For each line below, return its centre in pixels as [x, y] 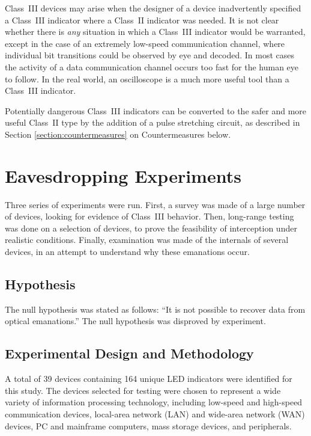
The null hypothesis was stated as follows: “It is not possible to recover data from [155, 309]
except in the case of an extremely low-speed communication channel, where [145, 43]
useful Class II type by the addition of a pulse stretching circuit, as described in [152, 122]
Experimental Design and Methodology [129, 353]
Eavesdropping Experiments [123, 175]
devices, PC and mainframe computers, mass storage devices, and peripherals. [148, 425]
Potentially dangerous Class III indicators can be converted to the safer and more [156, 110]
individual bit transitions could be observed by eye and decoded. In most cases [149, 55]
